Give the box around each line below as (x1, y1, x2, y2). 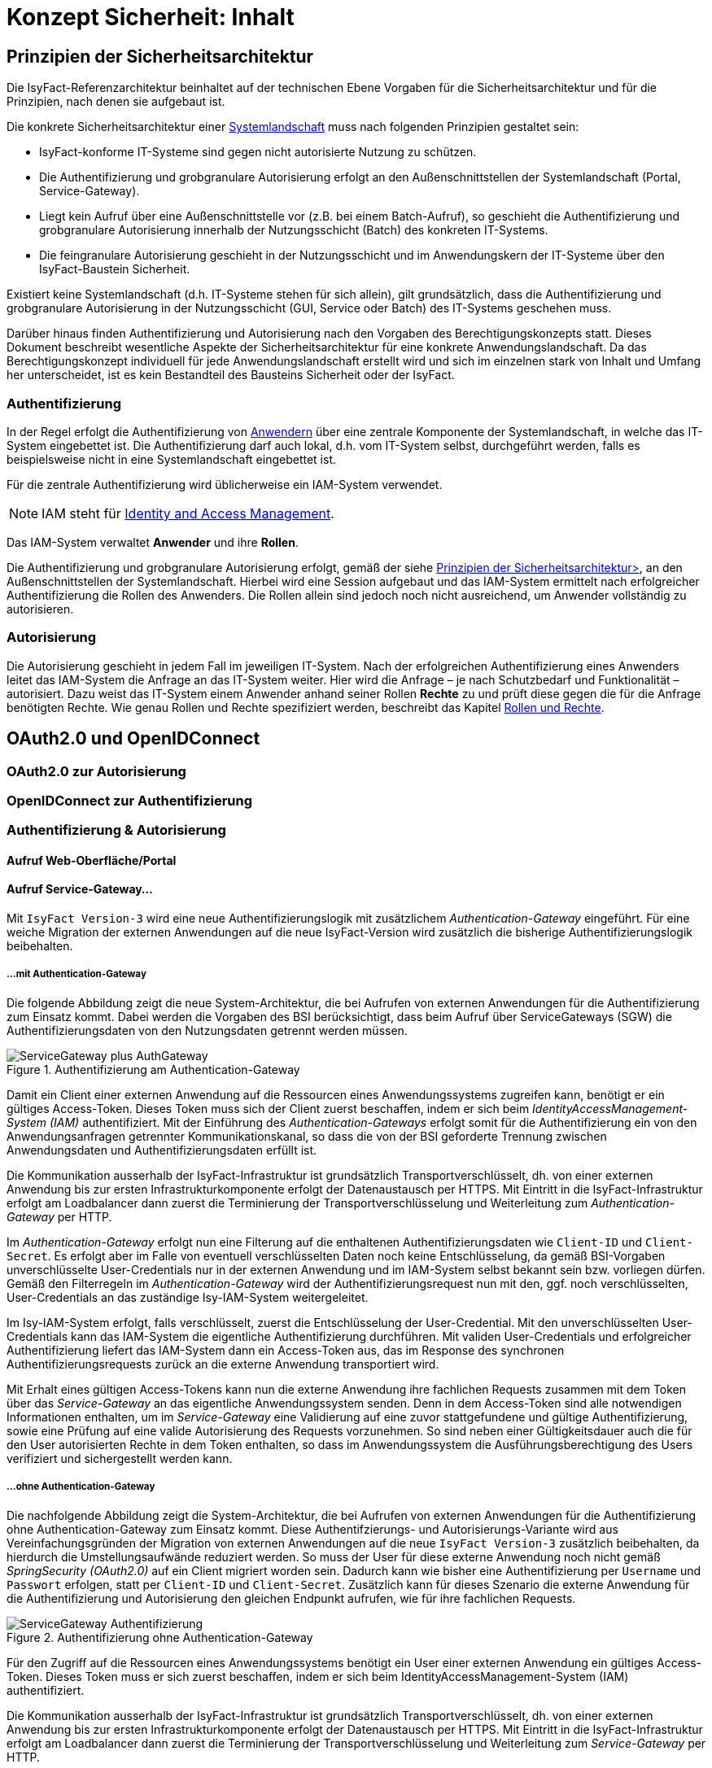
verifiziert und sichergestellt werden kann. (7, 1451, 233, 1465)
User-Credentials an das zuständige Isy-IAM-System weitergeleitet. (7, 1290, 369, 1304)
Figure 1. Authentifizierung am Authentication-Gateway (7, 1062, 300, 1076)
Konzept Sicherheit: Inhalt (7, 3, 295, 31)
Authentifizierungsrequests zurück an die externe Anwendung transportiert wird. (7, 1356, 439, 1371)
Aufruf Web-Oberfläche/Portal (7, 853, 177, 867)
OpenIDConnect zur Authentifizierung (7, 792, 253, 809)
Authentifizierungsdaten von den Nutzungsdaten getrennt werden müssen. (7, 1023, 408, 1037)
